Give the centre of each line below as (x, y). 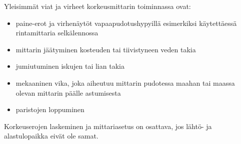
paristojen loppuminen (50, 109)
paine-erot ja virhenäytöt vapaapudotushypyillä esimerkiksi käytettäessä (126, 23)
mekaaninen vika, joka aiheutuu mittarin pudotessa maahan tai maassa (125, 82)
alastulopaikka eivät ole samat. (51, 136)
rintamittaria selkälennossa (57, 33)
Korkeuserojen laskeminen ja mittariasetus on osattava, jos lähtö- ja (108, 126)
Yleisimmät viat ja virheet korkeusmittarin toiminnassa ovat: (97, 6)
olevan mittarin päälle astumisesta (68, 92)
